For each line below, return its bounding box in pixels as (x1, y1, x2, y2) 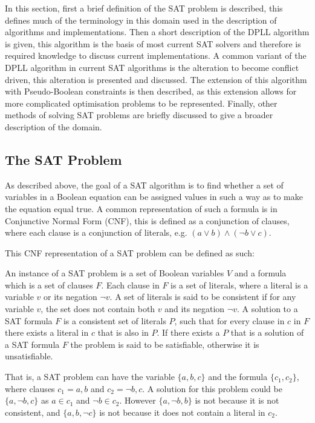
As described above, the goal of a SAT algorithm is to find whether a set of (5, 178, 284, 191)
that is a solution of (230, 326, 304, 339)
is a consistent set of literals (63, 314, 166, 327)
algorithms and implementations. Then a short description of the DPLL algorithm (5, 25, 310, 38)
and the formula (208, 370, 268, 383)
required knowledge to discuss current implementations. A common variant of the (5, 49, 307, 62)
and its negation (164, 302, 225, 315)
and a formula (234, 267, 287, 279)
